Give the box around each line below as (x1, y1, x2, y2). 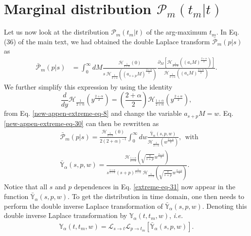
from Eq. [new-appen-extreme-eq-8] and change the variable (4, 108, 182, 118)
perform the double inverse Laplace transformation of (4, 200, 163, 211)
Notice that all (4, 182, 48, 192)
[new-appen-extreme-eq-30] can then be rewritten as (4, 118, 159, 128)
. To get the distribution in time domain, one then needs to (68, 191, 245, 201)
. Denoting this (202, 200, 247, 211)
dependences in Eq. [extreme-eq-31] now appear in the (73, 182, 235, 192)
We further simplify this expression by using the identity (4, 81, 173, 91)
